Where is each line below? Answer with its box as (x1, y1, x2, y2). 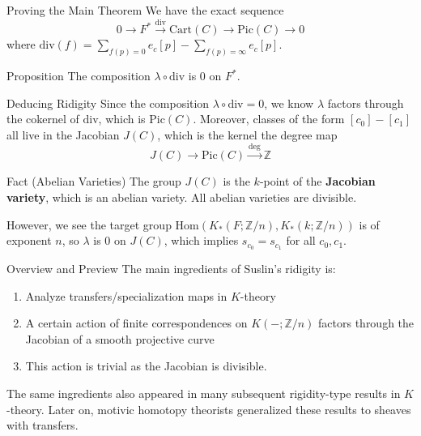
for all (286, 232, 316, 249)
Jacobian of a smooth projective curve (25, 330, 215, 347)
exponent (6, 232, 52, 249)
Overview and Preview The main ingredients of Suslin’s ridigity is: (6, 260, 336, 277)
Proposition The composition (6, 67, 151, 84)
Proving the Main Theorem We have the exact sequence (6, 2, 284, 18)
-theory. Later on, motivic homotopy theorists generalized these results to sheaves (6, 400, 411, 417)
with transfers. (6, 417, 79, 434)
